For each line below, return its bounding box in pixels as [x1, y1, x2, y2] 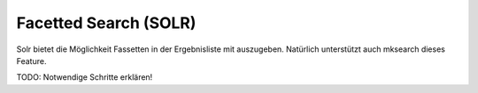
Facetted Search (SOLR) [16, 13, 197, 32]
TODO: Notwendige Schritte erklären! [16, 72, 153, 82]
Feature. [16, 55, 47, 66]
